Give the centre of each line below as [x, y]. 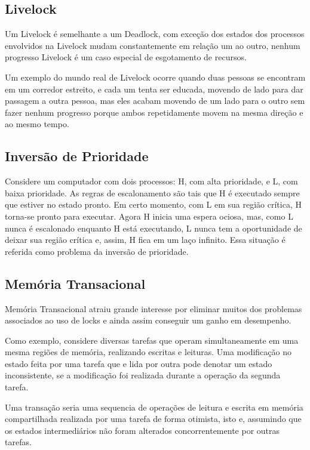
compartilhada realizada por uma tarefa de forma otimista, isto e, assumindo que [153, 419]
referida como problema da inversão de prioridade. [97, 251]
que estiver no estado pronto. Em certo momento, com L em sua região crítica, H [153, 204]
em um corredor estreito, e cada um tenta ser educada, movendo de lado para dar [154, 89]
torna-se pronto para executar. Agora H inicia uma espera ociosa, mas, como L [149, 216]
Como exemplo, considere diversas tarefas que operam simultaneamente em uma [152, 340]
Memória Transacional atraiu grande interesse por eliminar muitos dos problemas [154, 308]
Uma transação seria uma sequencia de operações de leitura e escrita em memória [154, 407]
